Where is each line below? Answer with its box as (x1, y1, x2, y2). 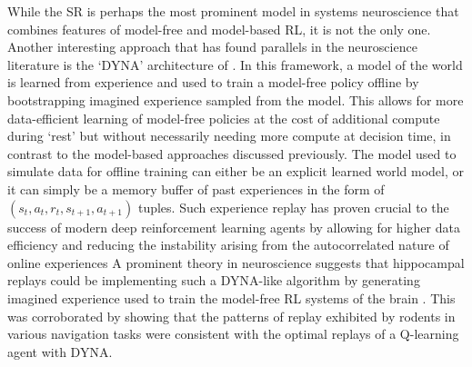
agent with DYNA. (7, 342, 113, 361)
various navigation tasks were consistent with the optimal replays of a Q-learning (7, 324, 459, 343)
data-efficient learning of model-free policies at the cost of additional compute (7, 108, 440, 127)
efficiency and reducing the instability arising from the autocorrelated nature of (7, 235, 449, 254)
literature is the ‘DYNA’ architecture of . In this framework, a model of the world (7, 55, 463, 74)
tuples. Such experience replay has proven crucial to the (137, 197, 449, 216)
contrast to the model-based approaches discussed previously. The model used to (7, 144, 457, 163)
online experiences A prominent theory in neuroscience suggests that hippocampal (7, 253, 465, 272)
